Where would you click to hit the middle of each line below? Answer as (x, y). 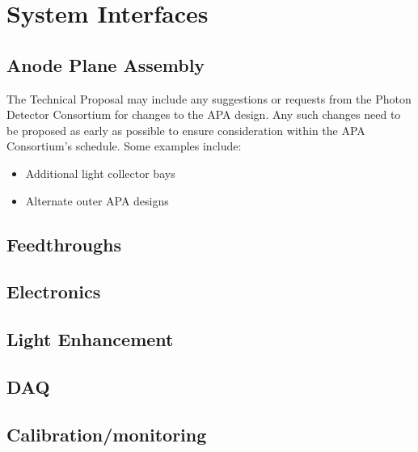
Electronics (54, 291)
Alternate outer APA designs (97, 200)
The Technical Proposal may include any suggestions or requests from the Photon (209, 98)
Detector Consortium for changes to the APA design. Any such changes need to (204, 114)
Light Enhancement (90, 339)
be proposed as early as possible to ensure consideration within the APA (186, 130)
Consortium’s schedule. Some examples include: (124, 146)
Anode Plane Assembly (106, 64)
